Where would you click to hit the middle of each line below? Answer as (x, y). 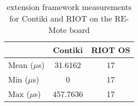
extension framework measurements (69, 7)
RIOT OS (111, 50)
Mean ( (21, 65)
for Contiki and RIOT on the (61, 18)
